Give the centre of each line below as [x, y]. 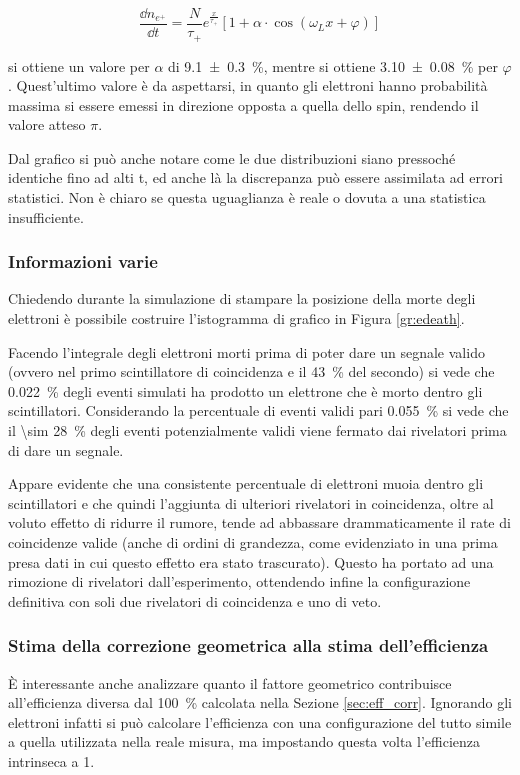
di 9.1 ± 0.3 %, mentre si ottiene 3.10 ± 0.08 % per [333, 65]
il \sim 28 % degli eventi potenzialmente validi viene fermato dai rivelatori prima [257, 430]
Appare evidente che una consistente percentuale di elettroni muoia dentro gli [246, 483]
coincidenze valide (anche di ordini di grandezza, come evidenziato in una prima [253, 542]
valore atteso [47, 124]
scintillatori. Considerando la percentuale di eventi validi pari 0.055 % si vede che [258, 410]
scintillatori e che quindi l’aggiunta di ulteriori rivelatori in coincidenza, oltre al [251, 502]
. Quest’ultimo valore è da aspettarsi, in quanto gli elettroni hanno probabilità [248, 85]
